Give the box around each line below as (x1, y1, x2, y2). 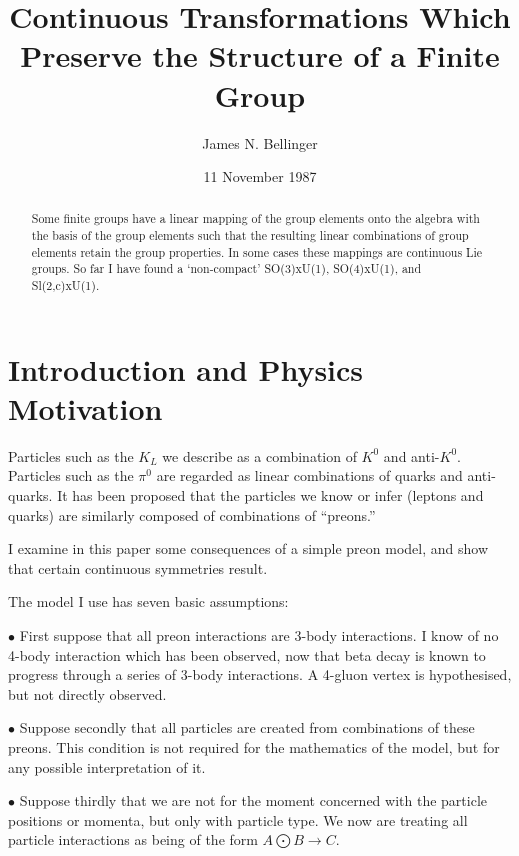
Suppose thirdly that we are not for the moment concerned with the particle (19, 790, 487, 811)
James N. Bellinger (202, 132, 318, 153)
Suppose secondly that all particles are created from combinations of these (19, 717, 475, 738)
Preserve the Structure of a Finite (20, 35, 500, 76)
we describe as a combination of (162, 445, 357, 466)
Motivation (8, 387, 163, 428)
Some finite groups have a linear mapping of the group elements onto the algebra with (31, 210, 480, 227)
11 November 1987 (203, 166, 317, 187)
